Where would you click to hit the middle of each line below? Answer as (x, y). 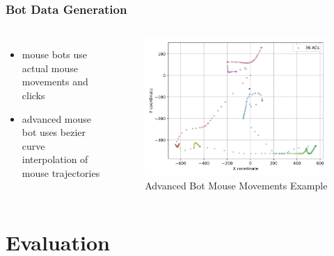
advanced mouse (57, 118)
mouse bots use (54, 54)
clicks (33, 95)
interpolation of (55, 159)
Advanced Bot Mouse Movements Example (236, 185)
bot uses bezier (54, 132)
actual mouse (50, 68)
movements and (55, 82)
